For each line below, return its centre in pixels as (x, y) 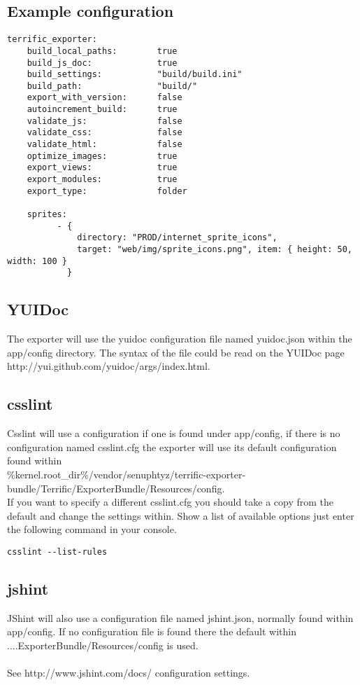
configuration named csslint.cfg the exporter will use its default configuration (172, 447)
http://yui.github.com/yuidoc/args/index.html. (109, 366)
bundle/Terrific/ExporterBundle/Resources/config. (116, 488)
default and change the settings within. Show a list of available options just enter (181, 515)
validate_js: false (105, 121)
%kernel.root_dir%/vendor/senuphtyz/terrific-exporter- (127, 474)
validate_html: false (105, 145)
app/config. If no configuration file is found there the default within (152, 631)
